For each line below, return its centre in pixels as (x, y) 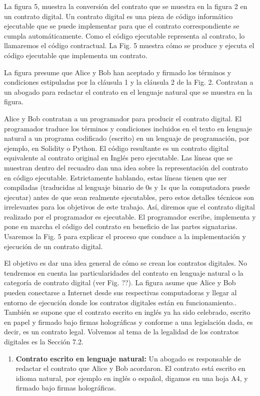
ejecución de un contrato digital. (53, 246)
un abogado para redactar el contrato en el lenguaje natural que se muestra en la (128, 91)
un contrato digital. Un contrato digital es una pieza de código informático (118, 16)
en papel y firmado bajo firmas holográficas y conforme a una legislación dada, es (128, 322)
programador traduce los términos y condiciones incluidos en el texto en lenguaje (128, 128)
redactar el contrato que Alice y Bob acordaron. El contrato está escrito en (130, 368)
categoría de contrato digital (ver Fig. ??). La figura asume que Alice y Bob (120, 282)
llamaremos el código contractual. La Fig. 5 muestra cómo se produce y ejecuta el (129, 45)
